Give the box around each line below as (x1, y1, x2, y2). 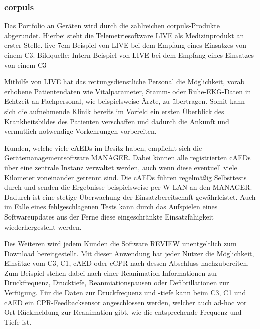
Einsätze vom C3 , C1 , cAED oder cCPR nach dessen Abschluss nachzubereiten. (4, 258, 249, 268)
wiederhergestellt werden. (4, 221, 82, 232)
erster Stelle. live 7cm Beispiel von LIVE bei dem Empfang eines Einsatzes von (4, 40, 247, 50)
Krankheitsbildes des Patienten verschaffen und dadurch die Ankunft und (4, 116, 229, 126)
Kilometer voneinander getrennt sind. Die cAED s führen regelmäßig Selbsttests (4, 172, 247, 182)
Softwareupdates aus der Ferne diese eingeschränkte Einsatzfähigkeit (4, 211, 214, 222)
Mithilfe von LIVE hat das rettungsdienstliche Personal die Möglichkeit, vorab (4, 76, 245, 87)
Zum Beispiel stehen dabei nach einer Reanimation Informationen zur (4, 267, 218, 278)
